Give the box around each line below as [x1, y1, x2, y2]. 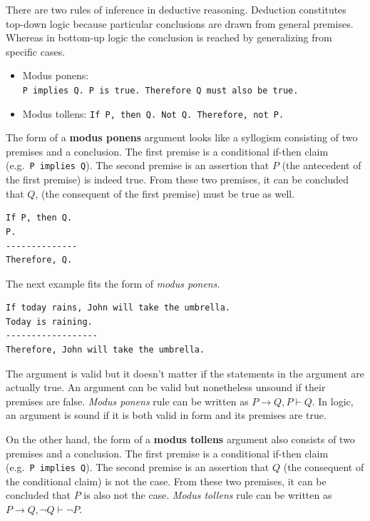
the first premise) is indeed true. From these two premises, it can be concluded [6, 172, 349, 187]
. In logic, [312, 393, 354, 408]
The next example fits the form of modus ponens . [6, 275, 220, 290]
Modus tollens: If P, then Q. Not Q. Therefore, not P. [22, 106, 284, 121]
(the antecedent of [282, 158, 361, 173]
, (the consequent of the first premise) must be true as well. [35, 186, 295, 201]
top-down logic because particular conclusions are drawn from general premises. [6, 16, 354, 31]
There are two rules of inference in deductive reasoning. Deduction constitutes [6, 2, 346, 16]
